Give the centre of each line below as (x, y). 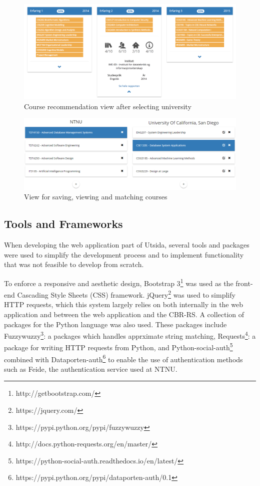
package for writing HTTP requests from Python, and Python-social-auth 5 (118, 347)
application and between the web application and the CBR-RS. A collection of (124, 314)
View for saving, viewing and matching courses (96, 197)
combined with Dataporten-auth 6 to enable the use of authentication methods (123, 358)
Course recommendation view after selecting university (108, 106)
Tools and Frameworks (63, 224)
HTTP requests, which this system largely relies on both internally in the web (123, 304)
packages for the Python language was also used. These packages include (115, 324)
